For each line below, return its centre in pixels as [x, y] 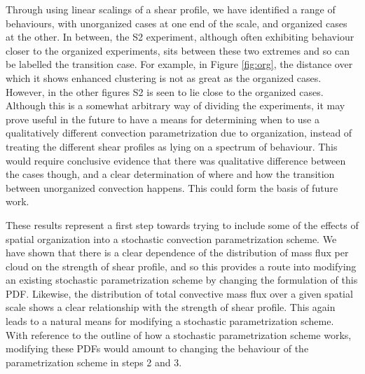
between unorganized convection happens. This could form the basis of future [172, 187]
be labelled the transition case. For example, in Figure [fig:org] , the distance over [179, 64]
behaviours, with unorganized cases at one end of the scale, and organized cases [177, 23]
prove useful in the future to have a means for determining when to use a [163, 119]
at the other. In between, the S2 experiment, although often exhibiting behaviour [180, 37]
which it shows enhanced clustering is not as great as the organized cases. [164, 77]
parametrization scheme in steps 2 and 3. [94, 362]
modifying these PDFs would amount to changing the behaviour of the [157, 348]
